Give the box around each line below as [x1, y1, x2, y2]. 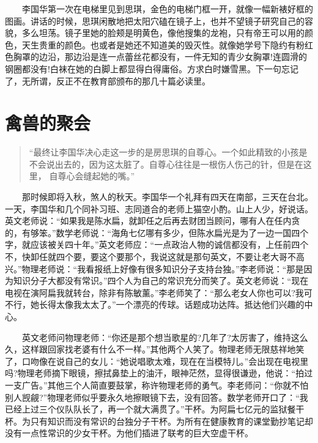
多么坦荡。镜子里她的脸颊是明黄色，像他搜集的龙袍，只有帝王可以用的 [21, 26, 305, 39]
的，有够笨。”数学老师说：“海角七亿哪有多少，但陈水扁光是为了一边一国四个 [5, 226, 309, 239]
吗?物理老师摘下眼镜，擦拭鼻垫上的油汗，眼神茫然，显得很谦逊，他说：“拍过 [5, 367, 313, 379]
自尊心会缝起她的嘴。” [49, 169, 135, 182]
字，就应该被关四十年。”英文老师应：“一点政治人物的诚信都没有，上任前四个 [5, 238, 309, 251]
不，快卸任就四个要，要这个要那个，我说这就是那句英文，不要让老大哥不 [5, 250, 296, 263]
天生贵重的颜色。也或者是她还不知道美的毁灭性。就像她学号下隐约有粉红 [21, 38, 313, 51]
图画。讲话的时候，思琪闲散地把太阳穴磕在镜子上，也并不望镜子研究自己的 [5, 14, 305, 27]
